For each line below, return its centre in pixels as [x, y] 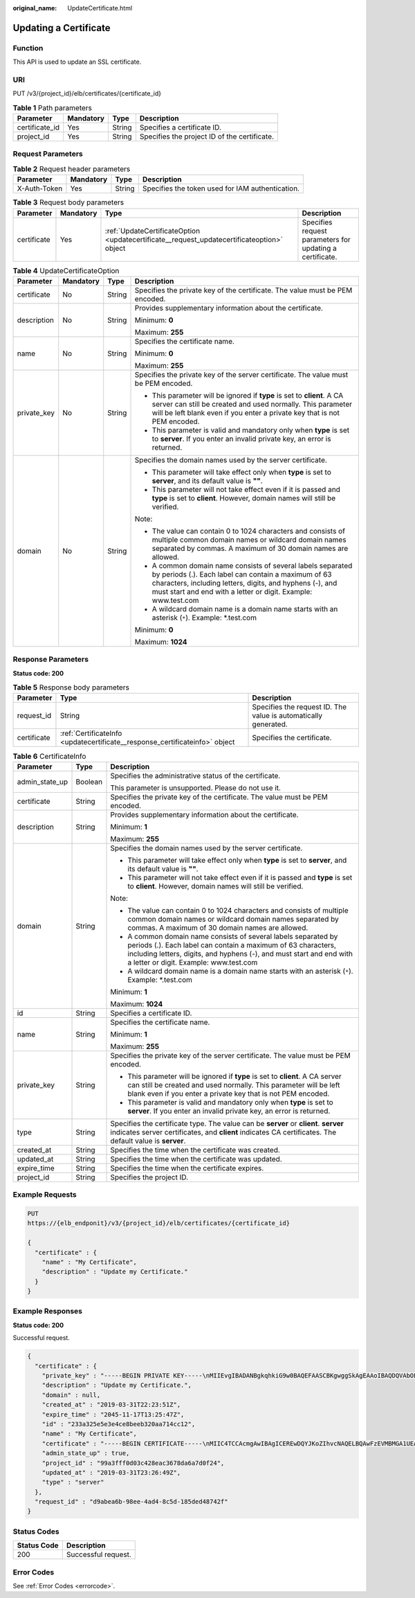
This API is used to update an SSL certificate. [77, 62]
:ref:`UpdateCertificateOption [153, 231]
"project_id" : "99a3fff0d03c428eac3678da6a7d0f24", [133, 1463]
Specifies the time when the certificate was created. [195, 1150]
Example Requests [45, 1195]
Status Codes [36, 1531]
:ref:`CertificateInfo [91, 733]
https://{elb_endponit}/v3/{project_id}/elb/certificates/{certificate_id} [159, 1223]
